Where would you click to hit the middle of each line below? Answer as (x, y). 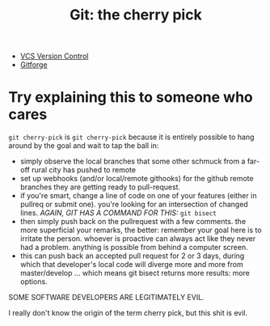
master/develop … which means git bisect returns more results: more (135, 273)
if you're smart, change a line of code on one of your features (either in (138, 196)
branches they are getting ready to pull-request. (100, 187)
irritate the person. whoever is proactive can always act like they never (138, 239)
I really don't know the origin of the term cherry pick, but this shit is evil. (128, 313)
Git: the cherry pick (136, 15)
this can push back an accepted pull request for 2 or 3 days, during (132, 256)
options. (34, 282)
